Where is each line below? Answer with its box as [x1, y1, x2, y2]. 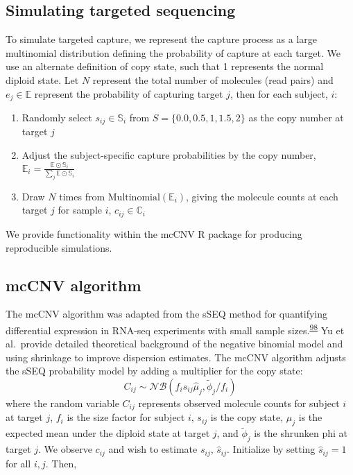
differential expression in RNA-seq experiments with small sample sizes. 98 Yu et [6, 320, 345, 337]
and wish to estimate [108, 442, 198, 456]
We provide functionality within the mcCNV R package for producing [6, 226, 302, 241]
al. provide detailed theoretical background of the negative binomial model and [6, 336, 343, 351]
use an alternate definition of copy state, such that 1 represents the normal [6, 59, 324, 74]
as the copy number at [248, 110, 344, 125]
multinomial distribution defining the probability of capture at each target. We [6, 45, 341, 60]
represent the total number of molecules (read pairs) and [92, 72, 334, 87]
